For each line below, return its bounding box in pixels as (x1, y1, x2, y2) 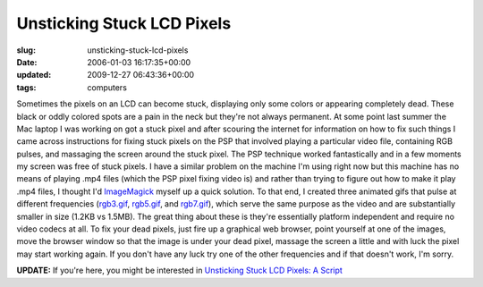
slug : (16, 45, 36, 55)
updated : (16, 70, 52, 80)
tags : (16, 81, 37, 93)
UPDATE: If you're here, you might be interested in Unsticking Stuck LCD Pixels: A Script (16, 265, 343, 276)
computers (87, 81, 127, 93)
